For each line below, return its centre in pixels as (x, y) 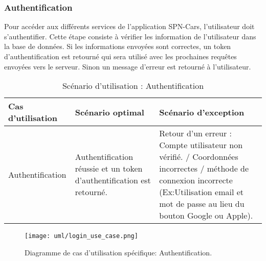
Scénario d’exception (202, 112)
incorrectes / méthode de (204, 169)
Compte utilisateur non (201, 145)
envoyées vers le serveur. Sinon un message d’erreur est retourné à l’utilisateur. (128, 66)
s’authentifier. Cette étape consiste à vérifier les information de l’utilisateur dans (130, 36)
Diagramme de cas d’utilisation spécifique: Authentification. (118, 252)
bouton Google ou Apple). (206, 216)
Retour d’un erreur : (196, 133)
